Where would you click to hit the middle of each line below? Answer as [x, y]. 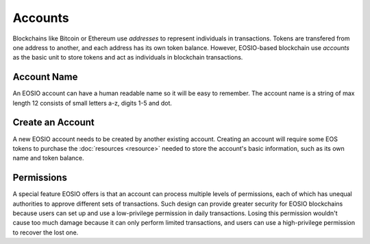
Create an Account [54, 122]
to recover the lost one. [46, 232]
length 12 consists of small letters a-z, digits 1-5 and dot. [92, 103]
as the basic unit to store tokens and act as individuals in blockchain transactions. [128, 58]
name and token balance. [49, 158]
